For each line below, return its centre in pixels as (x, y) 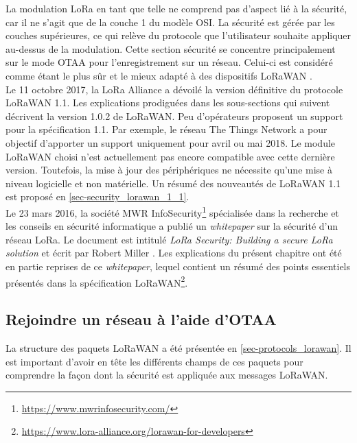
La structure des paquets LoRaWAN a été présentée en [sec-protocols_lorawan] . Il (178, 347)
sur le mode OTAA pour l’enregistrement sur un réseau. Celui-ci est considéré (169, 62)
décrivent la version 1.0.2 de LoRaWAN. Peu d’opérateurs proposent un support (174, 116)
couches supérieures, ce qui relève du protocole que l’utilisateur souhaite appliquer (178, 35)
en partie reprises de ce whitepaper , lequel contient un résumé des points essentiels (178, 266)
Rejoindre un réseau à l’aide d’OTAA (141, 319)
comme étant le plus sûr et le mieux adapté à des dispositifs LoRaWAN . (159, 75)
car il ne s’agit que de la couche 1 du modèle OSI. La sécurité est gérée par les (170, 22)
